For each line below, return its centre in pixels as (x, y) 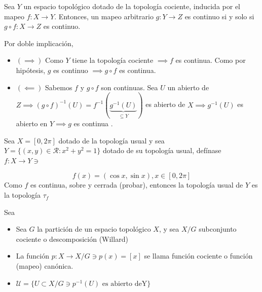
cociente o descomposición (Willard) (72, 239)
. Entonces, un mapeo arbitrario (104, 16)
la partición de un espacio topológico (94, 229)
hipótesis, (31, 70)
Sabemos (59, 87)
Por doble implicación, (39, 43)
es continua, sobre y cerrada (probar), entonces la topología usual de (137, 185)
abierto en (32, 123)
